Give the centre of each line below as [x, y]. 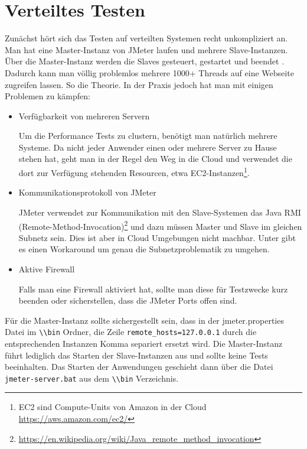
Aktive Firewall [47, 269]
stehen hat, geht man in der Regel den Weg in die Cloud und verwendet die [155, 159]
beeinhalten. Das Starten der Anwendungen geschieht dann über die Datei [139, 367]
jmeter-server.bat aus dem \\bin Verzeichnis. [92, 378]
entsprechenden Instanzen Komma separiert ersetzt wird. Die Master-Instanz [144, 343]
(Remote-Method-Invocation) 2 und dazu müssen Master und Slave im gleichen [160, 225]
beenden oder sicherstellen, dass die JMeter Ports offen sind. [128, 300]
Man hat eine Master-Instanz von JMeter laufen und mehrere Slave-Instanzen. [146, 49]
